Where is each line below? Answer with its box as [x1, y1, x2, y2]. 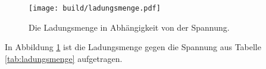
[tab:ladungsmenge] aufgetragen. [5, 52, 123, 64]
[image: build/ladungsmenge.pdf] [29, 4, 161, 12]
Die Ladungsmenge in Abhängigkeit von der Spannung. [29, 21, 230, 33]
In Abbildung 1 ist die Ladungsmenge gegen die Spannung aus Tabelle [5, 41, 261, 53]
